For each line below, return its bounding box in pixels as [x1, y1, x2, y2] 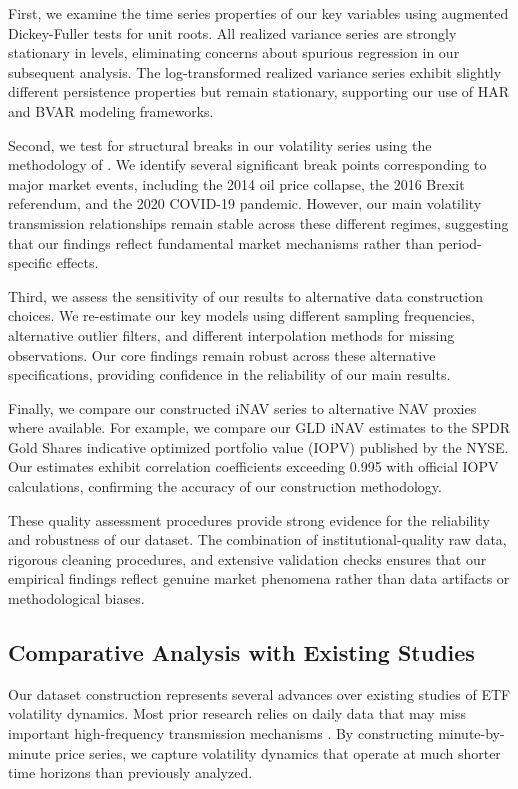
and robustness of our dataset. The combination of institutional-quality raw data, [8, 529, 507, 550]
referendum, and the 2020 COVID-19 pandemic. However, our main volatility [8, 193, 482, 214]
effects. [56, 252, 99, 273]
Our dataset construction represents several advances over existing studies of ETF [8, 683, 511, 704]
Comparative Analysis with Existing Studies [8, 637, 475, 668]
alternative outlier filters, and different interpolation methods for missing [8, 324, 455, 345]
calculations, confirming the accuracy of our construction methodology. [8, 476, 442, 497]
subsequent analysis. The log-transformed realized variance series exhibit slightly [8, 61, 502, 82]
